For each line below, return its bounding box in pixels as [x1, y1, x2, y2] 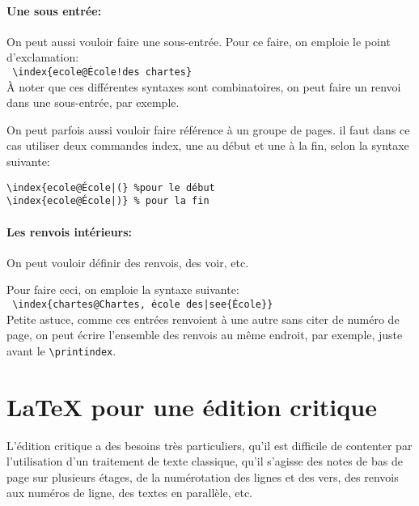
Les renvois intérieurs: [6, 223, 133, 240]
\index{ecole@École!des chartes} [12, 66, 193, 78]
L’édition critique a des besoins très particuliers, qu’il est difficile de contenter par [6, 436, 413, 453]
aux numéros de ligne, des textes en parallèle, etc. [6, 484, 252, 501]
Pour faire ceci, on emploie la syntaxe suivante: [6, 281, 239, 298]
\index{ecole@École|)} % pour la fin [6, 195, 209, 207]
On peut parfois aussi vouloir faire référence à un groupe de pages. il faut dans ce [6, 121, 410, 138]
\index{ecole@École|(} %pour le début [6, 181, 215, 193]
